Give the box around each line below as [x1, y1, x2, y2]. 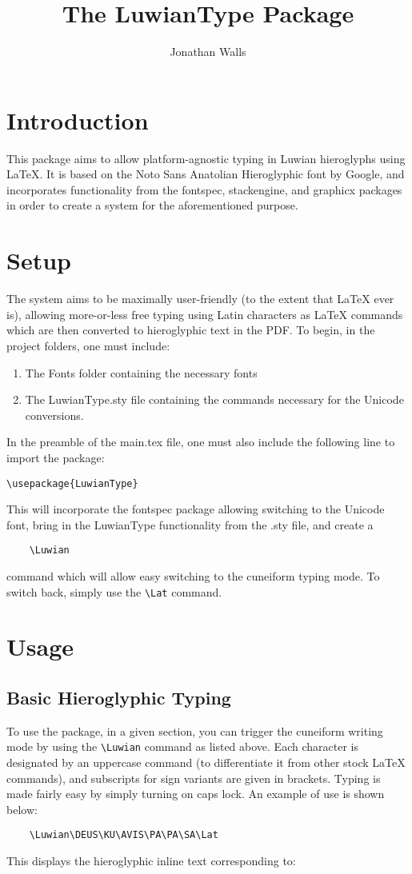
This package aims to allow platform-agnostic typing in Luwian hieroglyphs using [6, 150, 406, 166]
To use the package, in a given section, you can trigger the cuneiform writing [6, 722, 383, 739]
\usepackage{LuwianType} [6, 477, 138, 489]
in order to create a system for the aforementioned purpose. [6, 197, 298, 214]
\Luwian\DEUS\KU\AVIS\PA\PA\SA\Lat [29, 829, 218, 841]
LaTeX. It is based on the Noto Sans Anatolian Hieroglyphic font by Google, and [6, 166, 405, 182]
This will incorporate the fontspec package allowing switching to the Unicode [6, 501, 385, 517]
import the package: [6, 449, 105, 465]
